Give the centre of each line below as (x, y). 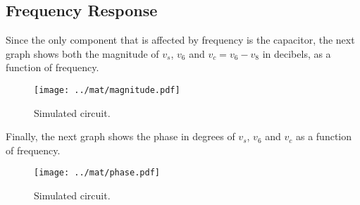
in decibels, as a (297, 53)
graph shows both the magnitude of (82, 53)
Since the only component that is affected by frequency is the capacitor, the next (180, 40)
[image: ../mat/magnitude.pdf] (107, 90)
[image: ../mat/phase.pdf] (97, 173)
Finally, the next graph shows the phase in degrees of (120, 136)
